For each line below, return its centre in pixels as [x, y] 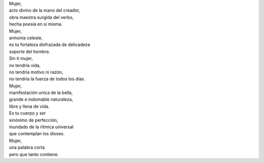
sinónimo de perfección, [33, 120]
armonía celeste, [26, 38]
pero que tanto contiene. [34, 154]
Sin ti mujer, [21, 58]
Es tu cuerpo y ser [27, 113]
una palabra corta [27, 147]
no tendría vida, [25, 65]
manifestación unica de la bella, [41, 93]
